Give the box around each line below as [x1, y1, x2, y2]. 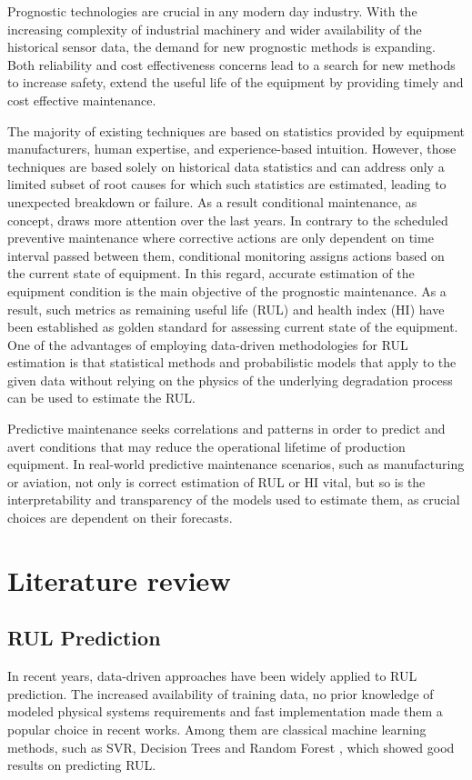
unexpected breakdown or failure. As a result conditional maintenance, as [7, 192, 417, 211]
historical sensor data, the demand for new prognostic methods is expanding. [7, 37, 436, 56]
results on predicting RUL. [7, 755, 156, 775]
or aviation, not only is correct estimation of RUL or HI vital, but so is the [7, 472, 426, 491]
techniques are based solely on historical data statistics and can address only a [7, 156, 445, 175]
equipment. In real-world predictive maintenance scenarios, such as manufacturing [7, 455, 465, 474]
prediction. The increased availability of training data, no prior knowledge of [7, 684, 434, 703]
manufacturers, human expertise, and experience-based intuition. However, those [7, 139, 457, 158]
